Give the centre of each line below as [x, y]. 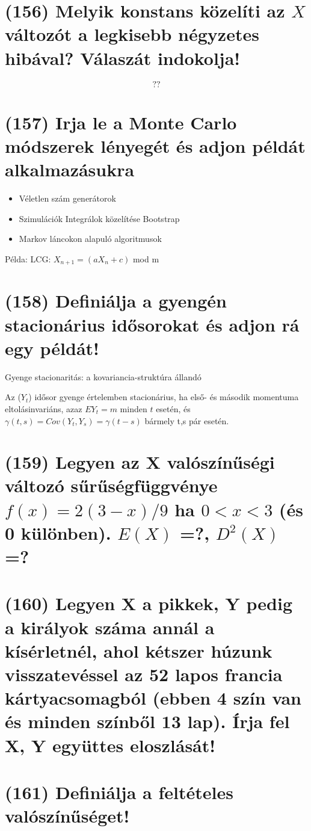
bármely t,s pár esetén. [187, 420]
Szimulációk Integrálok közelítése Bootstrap [99, 218]
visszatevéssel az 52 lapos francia [144, 674]
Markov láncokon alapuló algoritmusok [90, 239]
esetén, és [173, 408]
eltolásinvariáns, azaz [44, 408]
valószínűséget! [67, 816]
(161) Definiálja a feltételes [119, 792]
